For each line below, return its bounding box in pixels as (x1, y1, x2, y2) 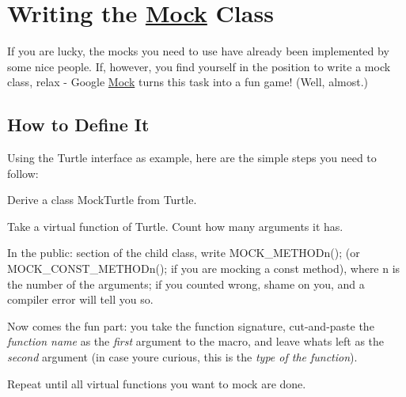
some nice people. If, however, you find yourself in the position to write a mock (7, 58, 391, 74)
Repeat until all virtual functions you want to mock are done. (7, 375, 306, 391)
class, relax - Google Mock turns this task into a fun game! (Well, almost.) (7, 74, 369, 90)
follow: (7, 164, 39, 181)
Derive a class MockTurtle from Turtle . (7, 191, 197, 208)
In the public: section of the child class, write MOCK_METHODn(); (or (7, 244, 360, 261)
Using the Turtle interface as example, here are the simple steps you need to (7, 149, 377, 166)
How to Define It (7, 112, 150, 137)
